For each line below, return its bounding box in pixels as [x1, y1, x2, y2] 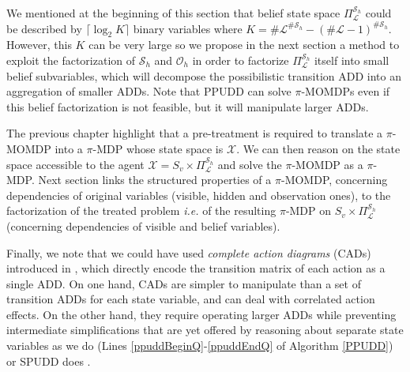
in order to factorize [192, 51, 289, 68]
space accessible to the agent [6, 156, 145, 172]
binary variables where [133, 20, 243, 36]
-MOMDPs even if [301, 83, 390, 100]
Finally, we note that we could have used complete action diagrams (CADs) [6, 244, 371, 261]
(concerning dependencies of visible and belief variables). [6, 217, 280, 234]
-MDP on [285, 202, 332, 219]
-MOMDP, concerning [280, 171, 388, 188]
